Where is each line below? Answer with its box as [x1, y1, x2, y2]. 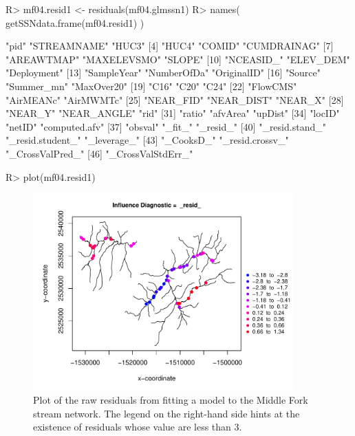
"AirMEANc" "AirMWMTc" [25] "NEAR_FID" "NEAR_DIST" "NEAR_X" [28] [6, 92, 344, 107]
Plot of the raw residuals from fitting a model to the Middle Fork [33, 393, 308, 407]
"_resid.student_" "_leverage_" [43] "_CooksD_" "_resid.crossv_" [6, 133, 289, 147]
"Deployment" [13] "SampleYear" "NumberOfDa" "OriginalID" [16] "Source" [6, 65, 321, 80]
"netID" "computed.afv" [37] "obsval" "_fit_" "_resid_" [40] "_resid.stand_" [6, 119, 326, 133]
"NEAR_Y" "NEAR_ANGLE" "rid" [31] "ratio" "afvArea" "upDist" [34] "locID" [6, 106, 340, 120]
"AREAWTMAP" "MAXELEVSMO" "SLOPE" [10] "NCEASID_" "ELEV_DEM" [6, 52, 350, 66]
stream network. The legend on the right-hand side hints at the [33, 406, 300, 420]
